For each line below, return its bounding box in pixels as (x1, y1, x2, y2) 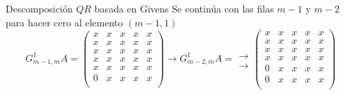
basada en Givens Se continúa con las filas (94, 1, 274, 15)
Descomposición (6, 1, 73, 15)
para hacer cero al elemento (6, 15, 123, 29)
